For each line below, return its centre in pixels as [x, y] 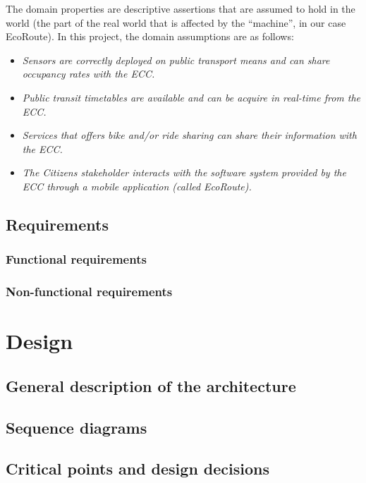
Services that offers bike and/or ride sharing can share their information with [189, 135]
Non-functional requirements [89, 292]
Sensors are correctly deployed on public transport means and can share [176, 60]
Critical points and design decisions [138, 469]
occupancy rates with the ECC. [89, 74]
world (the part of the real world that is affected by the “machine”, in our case [176, 22]
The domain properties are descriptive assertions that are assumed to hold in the [181, 8]
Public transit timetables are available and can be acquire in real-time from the [191, 97]
